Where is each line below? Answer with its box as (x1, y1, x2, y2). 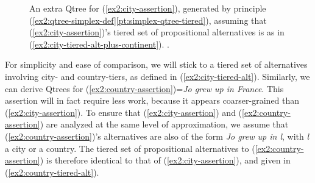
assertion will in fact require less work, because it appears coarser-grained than (5, 94, 300, 107)
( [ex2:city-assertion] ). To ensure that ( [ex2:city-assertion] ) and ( (5, 106, 242, 118)
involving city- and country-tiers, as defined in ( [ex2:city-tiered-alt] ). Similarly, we (5, 70, 310, 82)
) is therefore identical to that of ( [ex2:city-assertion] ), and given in (40, 154, 291, 167)
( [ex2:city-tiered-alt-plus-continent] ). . (29, 37, 169, 50)
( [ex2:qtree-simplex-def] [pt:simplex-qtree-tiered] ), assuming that (29, 13, 267, 26)
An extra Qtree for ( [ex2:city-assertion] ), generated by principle (29, 2, 266, 14)
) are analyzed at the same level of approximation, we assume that (40, 118, 289, 131)
